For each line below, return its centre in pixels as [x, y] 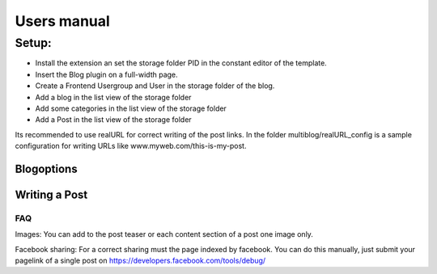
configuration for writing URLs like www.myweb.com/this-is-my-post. [131, 146]
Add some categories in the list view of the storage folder [131, 108]
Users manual [63, 21]
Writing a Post [51, 194]
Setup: [33, 43]
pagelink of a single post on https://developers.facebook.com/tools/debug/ [140, 261]
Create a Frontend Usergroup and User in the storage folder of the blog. [155, 86]
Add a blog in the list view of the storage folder [113, 97]
